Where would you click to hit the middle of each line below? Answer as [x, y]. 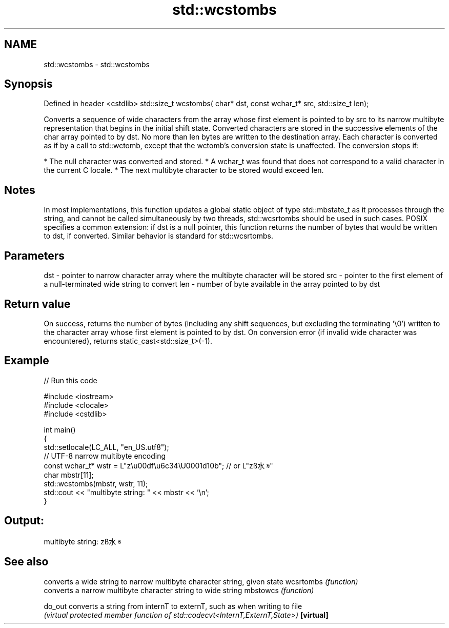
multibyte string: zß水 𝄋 [83, 541]
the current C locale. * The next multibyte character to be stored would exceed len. [184, 170]
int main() [60, 429]
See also [26, 562]
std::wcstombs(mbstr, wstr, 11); [96, 483]
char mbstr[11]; [69, 475]
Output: [24, 521]
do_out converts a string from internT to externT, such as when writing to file [173, 606]
